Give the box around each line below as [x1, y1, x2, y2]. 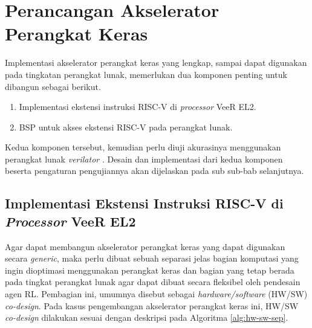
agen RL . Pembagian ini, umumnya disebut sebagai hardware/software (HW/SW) [5, 288, 308, 300]
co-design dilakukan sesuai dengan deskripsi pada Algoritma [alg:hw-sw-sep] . [5, 311, 288, 324]
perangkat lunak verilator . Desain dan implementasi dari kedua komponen [5, 152, 283, 165]
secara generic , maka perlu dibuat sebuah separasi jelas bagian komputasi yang [5, 252, 299, 265]
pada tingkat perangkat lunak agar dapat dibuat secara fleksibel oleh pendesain [5, 275, 301, 288]
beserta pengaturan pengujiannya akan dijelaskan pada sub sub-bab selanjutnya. [5, 164, 304, 177]
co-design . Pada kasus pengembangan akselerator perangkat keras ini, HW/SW [5, 299, 299, 312]
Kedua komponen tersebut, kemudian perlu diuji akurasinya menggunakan [5, 141, 281, 153]
